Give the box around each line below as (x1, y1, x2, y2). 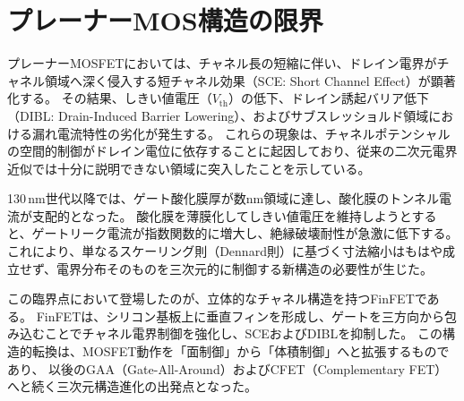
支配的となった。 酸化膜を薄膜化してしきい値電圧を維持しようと (31, 206, 412, 225)
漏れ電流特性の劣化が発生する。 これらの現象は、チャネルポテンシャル (31, 124, 451, 142)
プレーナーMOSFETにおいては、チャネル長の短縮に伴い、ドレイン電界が (7, 54, 437, 73)
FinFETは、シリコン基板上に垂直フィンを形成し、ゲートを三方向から (36, 306, 444, 325)
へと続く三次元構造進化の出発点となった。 (7, 377, 257, 396)
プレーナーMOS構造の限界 (7, 2, 323, 38)
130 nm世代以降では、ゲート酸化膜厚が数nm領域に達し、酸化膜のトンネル (7, 189, 439, 208)
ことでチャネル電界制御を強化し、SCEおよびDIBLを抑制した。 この (44, 324, 443, 343)
